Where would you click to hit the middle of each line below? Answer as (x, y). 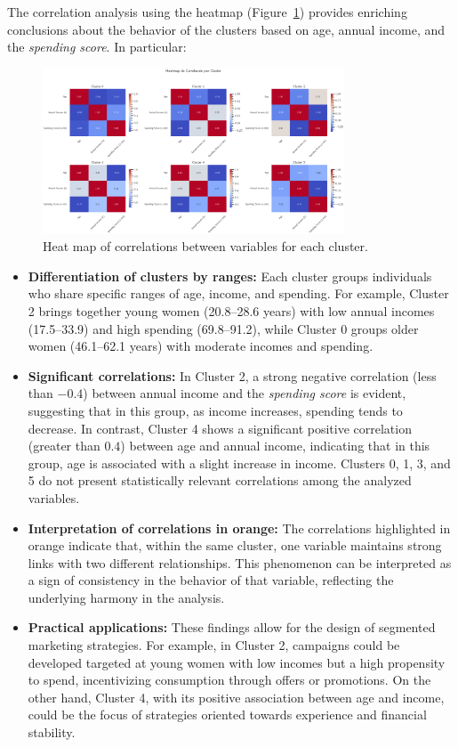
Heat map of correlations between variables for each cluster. (205, 246)
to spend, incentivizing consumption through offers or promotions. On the (229, 680)
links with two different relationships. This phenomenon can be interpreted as (240, 562)
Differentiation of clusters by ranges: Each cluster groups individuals (230, 276)
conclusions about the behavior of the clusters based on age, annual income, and (226, 29)
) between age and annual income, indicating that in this (275, 446)
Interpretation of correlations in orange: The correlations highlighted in (239, 528)
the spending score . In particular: (97, 47)
